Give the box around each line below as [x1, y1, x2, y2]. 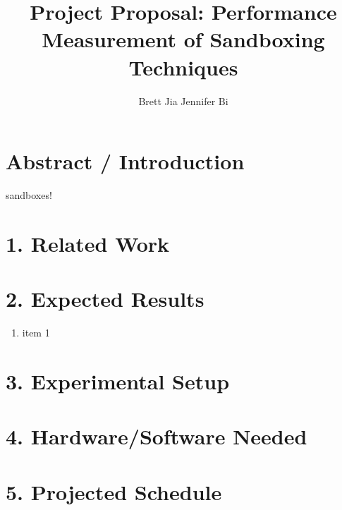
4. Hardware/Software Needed [6, 422, 307, 451]
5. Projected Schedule [6, 477, 222, 506]
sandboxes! [6, 188, 52, 202]
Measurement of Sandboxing [42, 25, 325, 54]
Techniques [128, 52, 238, 81]
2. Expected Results [6, 284, 204, 313]
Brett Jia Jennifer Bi [138, 93, 228, 108]
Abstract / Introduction [6, 147, 245, 176]
